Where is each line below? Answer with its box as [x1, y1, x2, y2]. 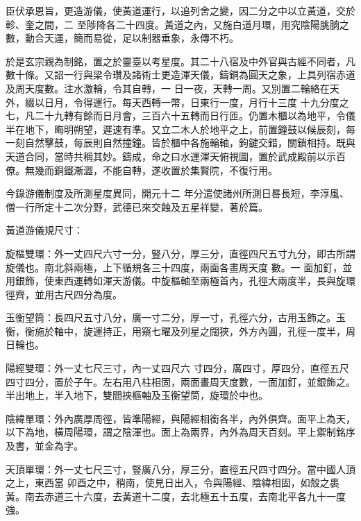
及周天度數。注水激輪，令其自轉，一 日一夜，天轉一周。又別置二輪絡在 [6, 80, 330, 95]
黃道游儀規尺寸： [6, 223, 83, 237]
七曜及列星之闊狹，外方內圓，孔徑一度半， [151, 323, 346, 338]
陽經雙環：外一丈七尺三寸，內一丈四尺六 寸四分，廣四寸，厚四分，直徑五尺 [6, 361, 349, 375]
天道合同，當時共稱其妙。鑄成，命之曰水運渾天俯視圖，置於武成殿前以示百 [6, 148, 346, 163]
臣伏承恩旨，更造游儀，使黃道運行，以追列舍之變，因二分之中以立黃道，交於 [6, 3, 355, 17]
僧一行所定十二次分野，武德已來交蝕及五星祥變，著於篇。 [6, 199, 268, 214]
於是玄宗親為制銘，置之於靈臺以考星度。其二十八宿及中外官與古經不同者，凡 [6, 53, 355, 68]
